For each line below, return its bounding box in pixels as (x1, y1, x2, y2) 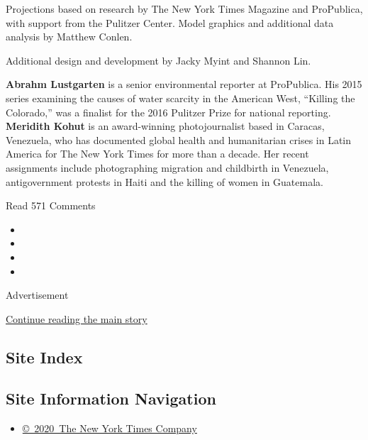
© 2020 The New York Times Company (22, 421, 197, 436)
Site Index (6, 346, 83, 368)
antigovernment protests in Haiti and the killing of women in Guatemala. (6, 174, 323, 189)
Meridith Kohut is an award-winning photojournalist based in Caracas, (6, 119, 325, 133)
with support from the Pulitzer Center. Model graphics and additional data (6, 15, 334, 30)
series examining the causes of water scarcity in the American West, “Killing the (6, 90, 355, 105)
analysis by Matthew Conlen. (6, 29, 133, 44)
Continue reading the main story (6, 311, 147, 326)
